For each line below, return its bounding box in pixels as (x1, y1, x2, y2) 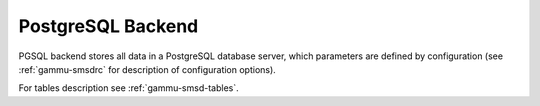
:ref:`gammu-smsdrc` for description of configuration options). (18, 63, 277, 75)
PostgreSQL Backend (18, 15, 199, 37)
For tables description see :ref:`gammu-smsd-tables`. (18, 82, 239, 94)
